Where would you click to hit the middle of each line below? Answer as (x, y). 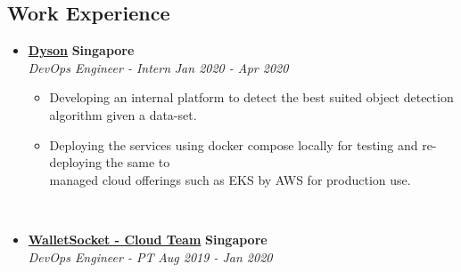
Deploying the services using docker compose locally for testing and (234, 144)
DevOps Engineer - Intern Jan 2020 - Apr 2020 (158, 67)
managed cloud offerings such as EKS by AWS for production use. (230, 179)
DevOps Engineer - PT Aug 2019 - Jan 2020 (150, 256)
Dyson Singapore (81, 50)
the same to (138, 162)
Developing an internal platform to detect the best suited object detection (251, 97)
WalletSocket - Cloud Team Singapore (148, 239)
